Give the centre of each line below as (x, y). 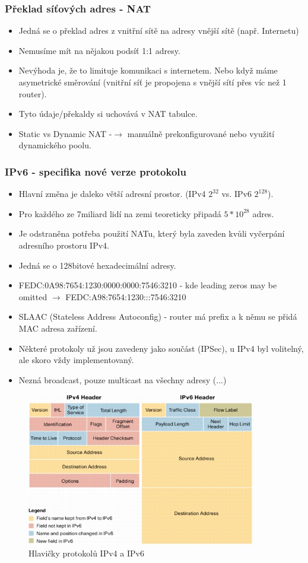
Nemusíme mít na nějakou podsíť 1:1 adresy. (99, 50)
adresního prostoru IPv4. (64, 245)
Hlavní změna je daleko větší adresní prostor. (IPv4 (112, 194)
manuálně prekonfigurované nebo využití (201, 133)
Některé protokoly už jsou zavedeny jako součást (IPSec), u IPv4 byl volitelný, (161, 348)
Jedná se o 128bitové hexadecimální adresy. (97, 265)
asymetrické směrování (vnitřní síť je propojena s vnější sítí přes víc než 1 (153, 82)
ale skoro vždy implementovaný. (76, 360)
